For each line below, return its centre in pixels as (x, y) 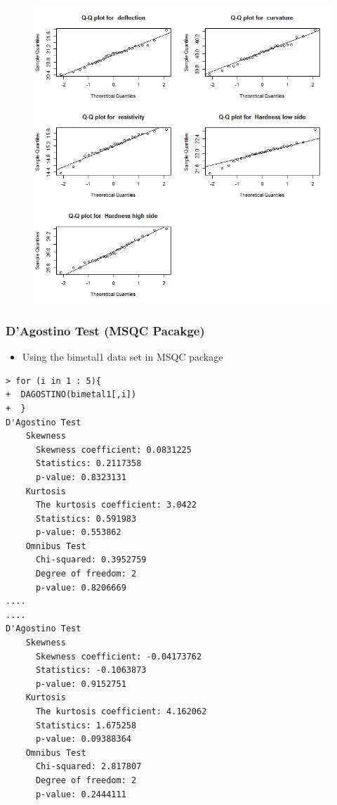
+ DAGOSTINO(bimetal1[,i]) (71, 395)
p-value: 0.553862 (78, 533)
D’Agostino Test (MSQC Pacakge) (105, 330)
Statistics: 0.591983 (86, 519)
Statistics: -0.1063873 (91, 670)
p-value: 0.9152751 (81, 684)
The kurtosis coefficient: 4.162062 (121, 712)
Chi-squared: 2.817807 (88, 767)
